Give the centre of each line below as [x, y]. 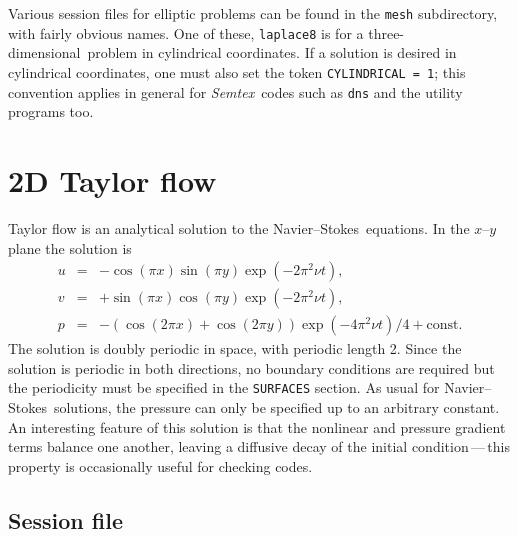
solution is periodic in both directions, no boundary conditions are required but [251, 367]
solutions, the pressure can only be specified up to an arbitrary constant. [276, 407]
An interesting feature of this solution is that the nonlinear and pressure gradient [257, 426]
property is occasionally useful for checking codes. [160, 465]
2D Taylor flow [112, 180]
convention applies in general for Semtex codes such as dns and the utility [235, 91]
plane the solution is [70, 247]
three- [386, 32]
